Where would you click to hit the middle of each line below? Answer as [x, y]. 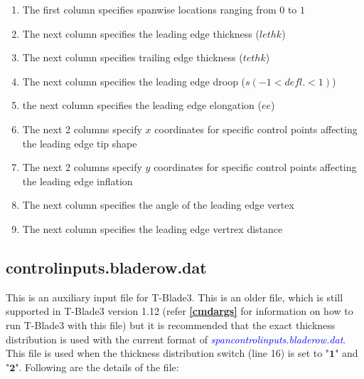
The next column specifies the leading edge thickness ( [141, 33]
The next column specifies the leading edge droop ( [134, 81]
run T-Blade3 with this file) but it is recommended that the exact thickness [171, 325]
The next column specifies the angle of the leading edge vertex [158, 205]
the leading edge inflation [77, 181]
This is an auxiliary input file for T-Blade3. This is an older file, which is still [175, 297]
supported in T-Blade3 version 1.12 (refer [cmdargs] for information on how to [180, 311]
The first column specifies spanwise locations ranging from [149, 9]
